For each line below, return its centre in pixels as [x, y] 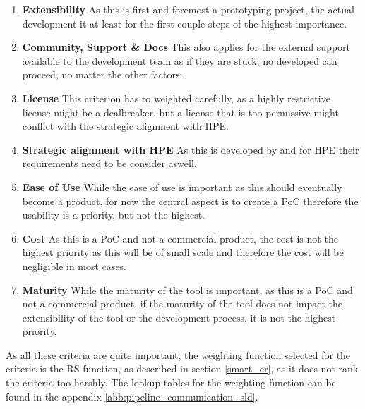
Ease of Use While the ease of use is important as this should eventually [182, 187]
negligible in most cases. [74, 265]
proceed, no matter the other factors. [102, 74]
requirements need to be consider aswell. [109, 163]
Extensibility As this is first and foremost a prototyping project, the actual [188, 9]
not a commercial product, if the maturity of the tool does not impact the [182, 304]
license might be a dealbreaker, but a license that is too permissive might [180, 112]
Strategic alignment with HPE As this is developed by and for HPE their [191, 149]
